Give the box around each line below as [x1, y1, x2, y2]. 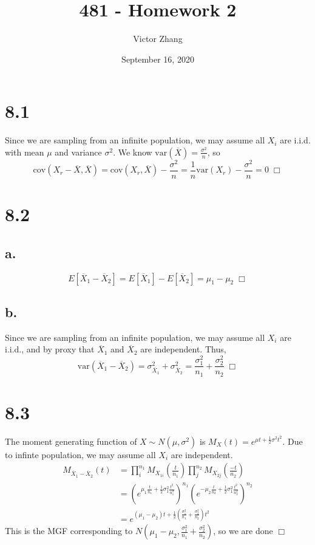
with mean [5, 145, 44, 158]
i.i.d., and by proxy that [5, 343, 95, 355]
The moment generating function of [5, 434, 137, 447]
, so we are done [213, 524, 273, 537]
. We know [113, 145, 152, 158]
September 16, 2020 [121, 52, 194, 65]
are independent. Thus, [140, 343, 226, 355]
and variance [55, 145, 102, 158]
